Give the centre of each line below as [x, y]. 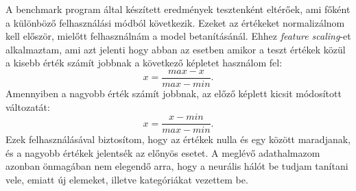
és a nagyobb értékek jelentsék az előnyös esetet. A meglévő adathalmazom [163, 152]
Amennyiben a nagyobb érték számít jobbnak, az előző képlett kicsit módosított [174, 93]
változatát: [28, 106]
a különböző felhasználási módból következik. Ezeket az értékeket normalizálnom [175, 22]
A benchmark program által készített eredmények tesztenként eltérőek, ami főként [178, 9]
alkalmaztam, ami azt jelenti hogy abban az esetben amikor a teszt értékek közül [176, 49]
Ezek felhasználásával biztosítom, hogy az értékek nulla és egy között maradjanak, [178, 139]
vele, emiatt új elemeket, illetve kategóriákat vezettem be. [127, 180]
